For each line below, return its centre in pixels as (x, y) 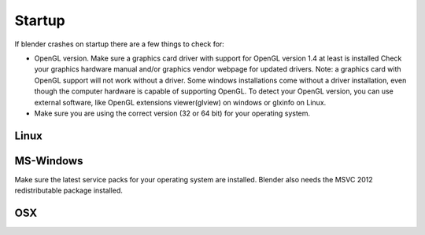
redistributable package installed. (69, 191)
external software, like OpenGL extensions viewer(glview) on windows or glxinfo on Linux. (180, 102)
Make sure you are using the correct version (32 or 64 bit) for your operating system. (172, 113)
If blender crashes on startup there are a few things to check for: (119, 44)
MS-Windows (49, 161)
